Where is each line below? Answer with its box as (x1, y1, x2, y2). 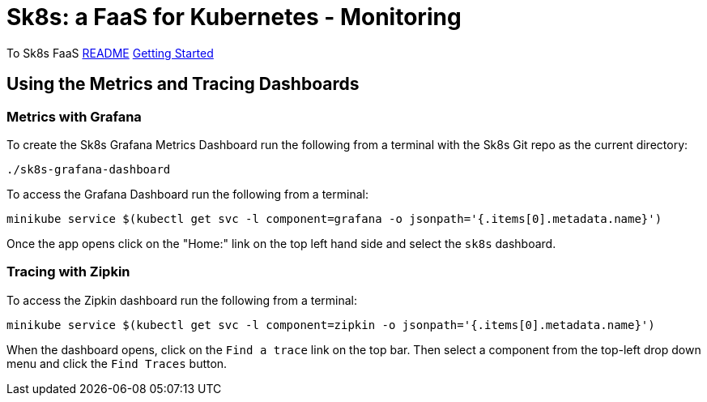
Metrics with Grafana (6, 108, 142, 125)
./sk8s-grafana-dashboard (6, 162, 171, 176)
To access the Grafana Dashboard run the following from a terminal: (6, 186, 368, 201)
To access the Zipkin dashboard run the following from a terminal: (6, 293, 358, 307)
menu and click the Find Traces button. (6, 356, 228, 370)
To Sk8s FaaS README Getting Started (6, 45, 214, 60)
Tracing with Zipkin (6, 263, 130, 280)
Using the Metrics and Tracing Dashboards (6, 74, 360, 95)
